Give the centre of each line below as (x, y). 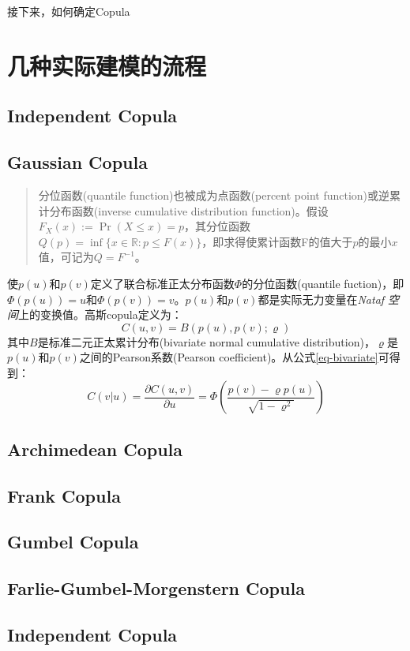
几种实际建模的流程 (107, 65)
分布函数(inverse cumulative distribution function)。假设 (189, 210)
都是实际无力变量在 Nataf (321, 299)
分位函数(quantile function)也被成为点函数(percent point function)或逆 (214, 195)
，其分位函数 (217, 226)
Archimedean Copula (95, 449)
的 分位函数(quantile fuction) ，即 (323, 283)
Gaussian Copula (77, 162)
